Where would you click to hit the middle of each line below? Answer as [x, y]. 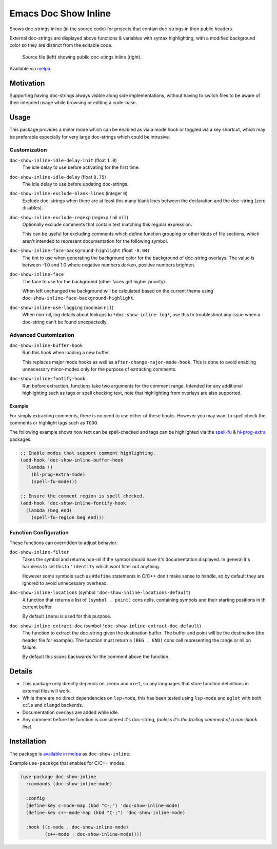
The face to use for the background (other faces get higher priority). [94, 281]
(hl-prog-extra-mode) [58, 474]
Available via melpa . [31, 69]
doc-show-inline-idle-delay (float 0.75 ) [58, 177]
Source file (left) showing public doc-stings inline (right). [82, 57]
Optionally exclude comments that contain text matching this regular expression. [107, 224]
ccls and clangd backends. [53, 705]
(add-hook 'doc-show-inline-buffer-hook [72, 460]
